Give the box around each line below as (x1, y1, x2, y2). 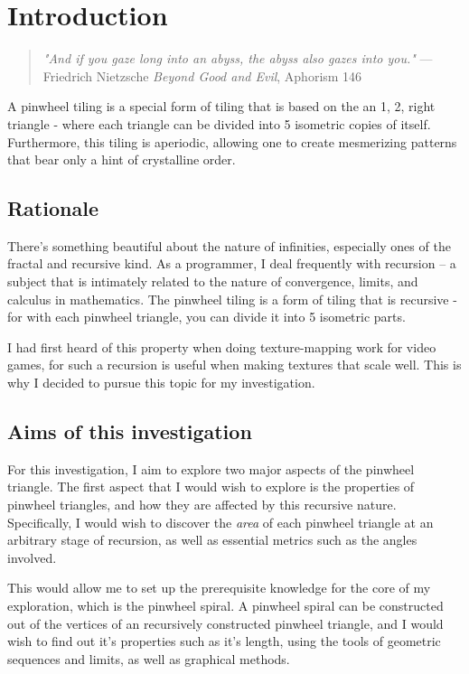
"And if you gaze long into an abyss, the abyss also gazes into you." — (42, 49, 433, 68)
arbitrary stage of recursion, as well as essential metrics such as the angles (7, 530, 417, 549)
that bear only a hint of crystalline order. (7, 150, 236, 169)
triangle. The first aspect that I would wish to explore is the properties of (7, 477, 415, 496)
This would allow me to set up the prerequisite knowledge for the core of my (7, 578, 431, 597)
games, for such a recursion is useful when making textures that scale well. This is (7, 355, 462, 374)
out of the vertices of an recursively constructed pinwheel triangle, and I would (7, 613, 444, 632)
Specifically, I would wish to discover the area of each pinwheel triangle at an (7, 512, 434, 531)
